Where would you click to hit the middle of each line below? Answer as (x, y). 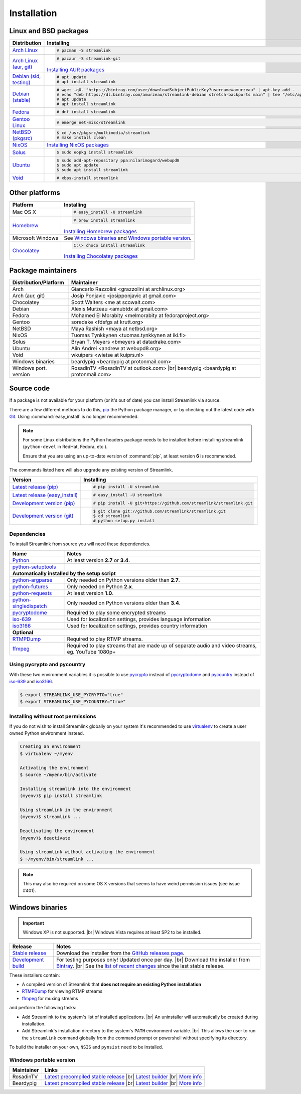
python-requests (32, 593)
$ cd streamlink (112, 516)
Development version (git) (43, 516)
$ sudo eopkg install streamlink (95, 152)
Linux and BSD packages (49, 31)
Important (34, 923)
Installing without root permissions (53, 716)
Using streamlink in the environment (66, 810)
